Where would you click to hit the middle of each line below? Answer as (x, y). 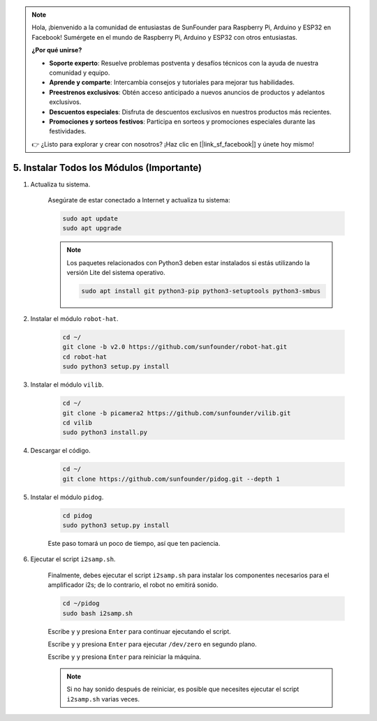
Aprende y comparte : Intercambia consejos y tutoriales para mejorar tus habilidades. (172, 82)
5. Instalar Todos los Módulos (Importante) (108, 168)
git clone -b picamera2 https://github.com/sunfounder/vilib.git (177, 413)
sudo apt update (90, 218)
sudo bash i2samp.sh (97, 613)
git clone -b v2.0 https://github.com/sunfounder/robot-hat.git (175, 347)
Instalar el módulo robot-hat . (74, 319)
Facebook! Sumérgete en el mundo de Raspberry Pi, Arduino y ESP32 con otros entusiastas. (165, 37)
